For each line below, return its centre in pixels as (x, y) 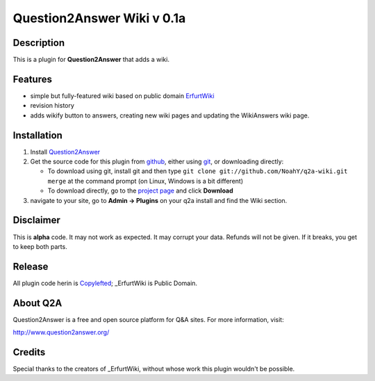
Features (32, 79)
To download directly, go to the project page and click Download (141, 190)
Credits (29, 352)
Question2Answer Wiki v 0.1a (99, 18)
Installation (37, 135)
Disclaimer (36, 220)
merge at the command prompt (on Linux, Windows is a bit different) (145, 181)
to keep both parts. (40, 246)
